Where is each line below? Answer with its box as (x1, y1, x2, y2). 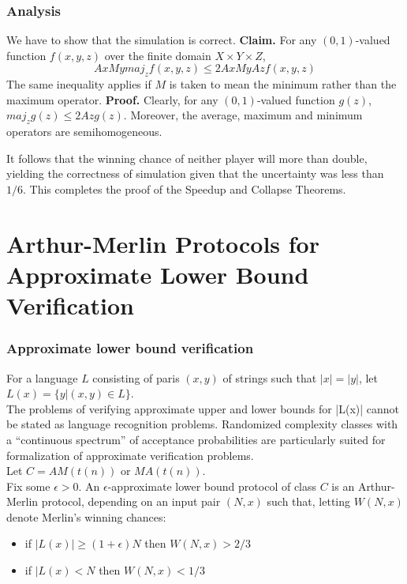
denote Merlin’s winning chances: (6, 508, 166, 525)
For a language (6, 369, 78, 386)
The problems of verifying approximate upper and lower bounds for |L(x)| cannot (6, 400, 400, 416)
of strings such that (222, 369, 317, 386)
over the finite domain (104, 47, 211, 63)
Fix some (6, 477, 50, 494)
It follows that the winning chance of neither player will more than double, (6, 149, 368, 166)
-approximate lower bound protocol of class (107, 477, 317, 494)
